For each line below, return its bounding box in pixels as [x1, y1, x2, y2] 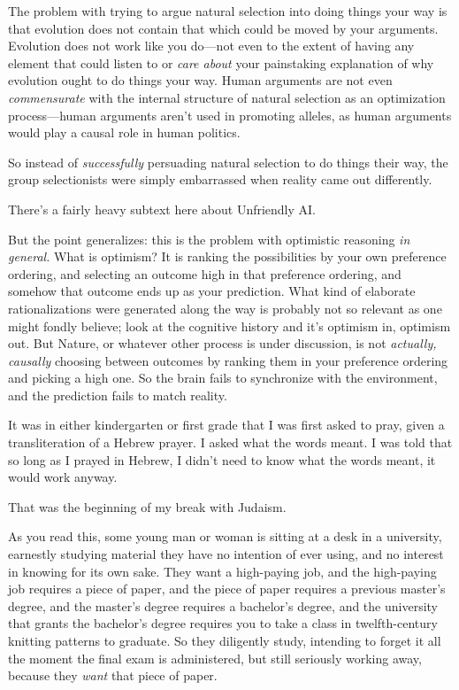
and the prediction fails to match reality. [8, 385, 227, 404]
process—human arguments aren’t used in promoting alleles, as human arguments [8, 105, 452, 124]
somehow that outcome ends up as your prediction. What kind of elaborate [8, 282, 416, 300]
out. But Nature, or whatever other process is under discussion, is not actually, [8, 334, 437, 353]
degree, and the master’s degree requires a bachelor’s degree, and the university [8, 596, 438, 615]
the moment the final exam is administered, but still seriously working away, [8, 648, 422, 667]
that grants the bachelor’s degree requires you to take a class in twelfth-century [8, 614, 438, 632]
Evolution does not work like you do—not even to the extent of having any [8, 36, 415, 55]
